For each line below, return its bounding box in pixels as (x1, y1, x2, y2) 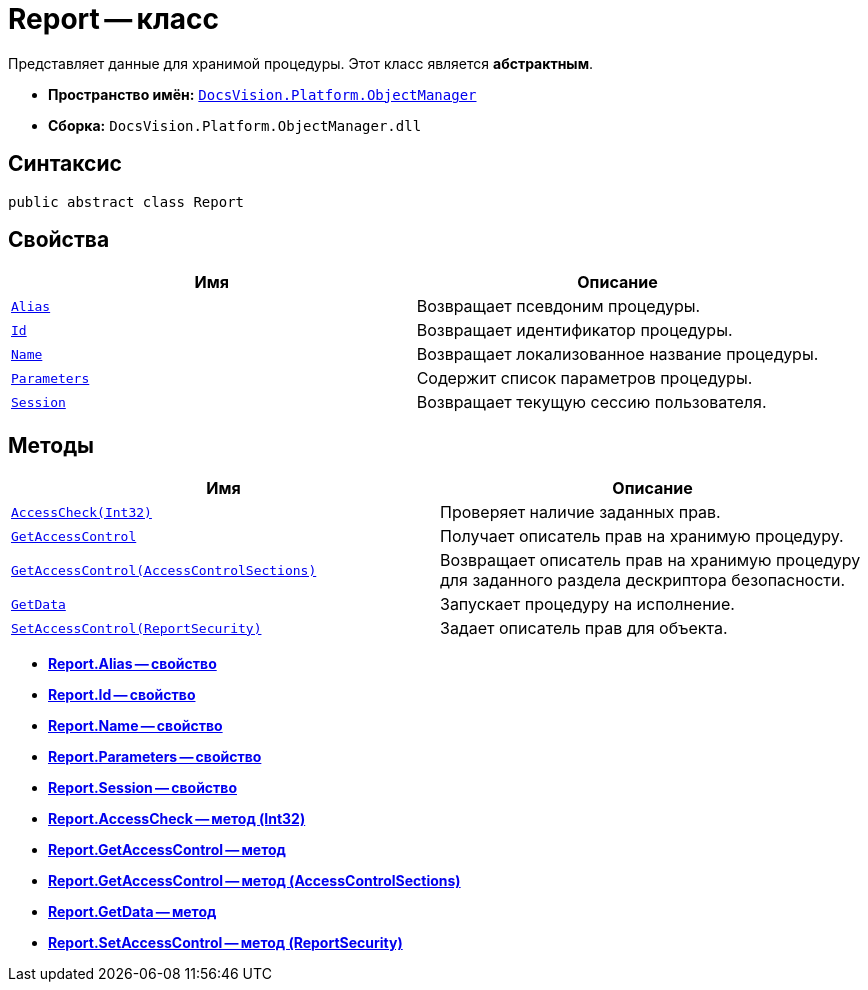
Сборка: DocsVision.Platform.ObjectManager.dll (48, 116, 422, 134)
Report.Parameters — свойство (48, 748, 262, 766)
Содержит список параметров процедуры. (416, 368, 753, 389)
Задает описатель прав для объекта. (440, 618, 728, 639)
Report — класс (8, 2, 219, 36)
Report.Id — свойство (48, 686, 196, 704)
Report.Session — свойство (48, 779, 237, 797)
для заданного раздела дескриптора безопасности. (440, 570, 846, 591)
